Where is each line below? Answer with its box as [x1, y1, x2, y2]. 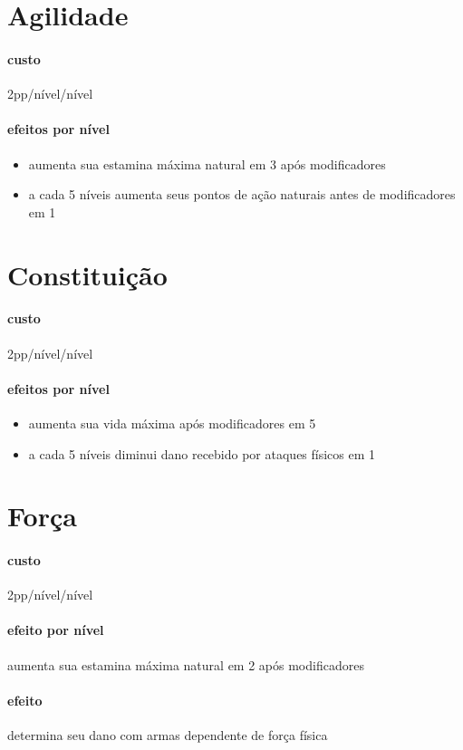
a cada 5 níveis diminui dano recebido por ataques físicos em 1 [28, 444, 376, 463]
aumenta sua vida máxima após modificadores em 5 [28, 413, 316, 432]
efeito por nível [7, 620, 104, 639]
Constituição [7, 255, 168, 293]
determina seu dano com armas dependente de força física [7, 726, 328, 745]
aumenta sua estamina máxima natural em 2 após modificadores [7, 655, 364, 674]
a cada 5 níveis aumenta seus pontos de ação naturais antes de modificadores [28, 185, 456, 204]
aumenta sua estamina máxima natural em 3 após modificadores [28, 154, 386, 173]
